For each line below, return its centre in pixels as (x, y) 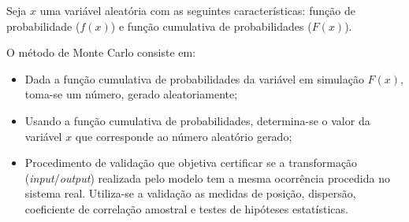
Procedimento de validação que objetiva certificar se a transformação (191, 163)
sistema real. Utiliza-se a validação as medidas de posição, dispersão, (190, 193)
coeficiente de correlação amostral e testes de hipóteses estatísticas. (186, 208)
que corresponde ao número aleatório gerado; (184, 136)
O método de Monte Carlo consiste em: (101, 52)
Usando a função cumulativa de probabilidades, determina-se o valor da (197, 120)
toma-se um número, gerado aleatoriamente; (131, 94)
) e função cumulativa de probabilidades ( (211, 26)
